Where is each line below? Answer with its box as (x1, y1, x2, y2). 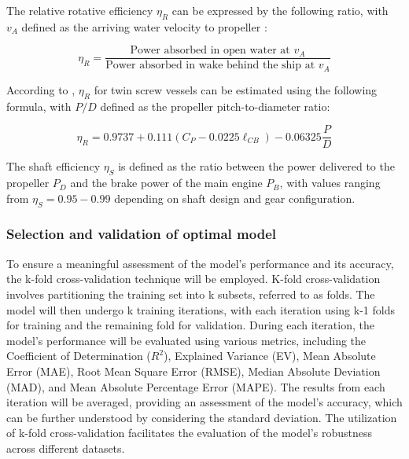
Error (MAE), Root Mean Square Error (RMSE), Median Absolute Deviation (6, 362, 381, 379)
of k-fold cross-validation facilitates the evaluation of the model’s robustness (6, 424, 372, 441)
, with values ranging (279, 174, 381, 191)
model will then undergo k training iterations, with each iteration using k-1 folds (6, 301, 395, 318)
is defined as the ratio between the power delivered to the (118, 158, 395, 174)
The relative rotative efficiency (6, 2, 153, 18)
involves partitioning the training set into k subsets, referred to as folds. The (6, 285, 375, 302)
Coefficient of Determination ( (6, 347, 151, 364)
